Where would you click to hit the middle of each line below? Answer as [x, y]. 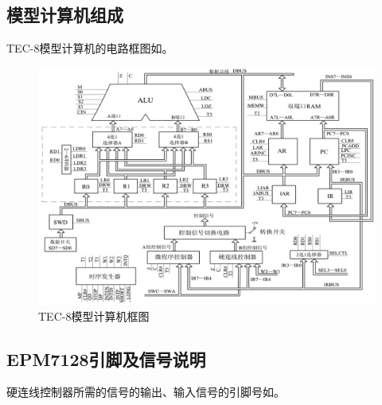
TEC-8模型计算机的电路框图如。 [90, 48]
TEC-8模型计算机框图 [94, 315]
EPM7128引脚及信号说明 [106, 358]
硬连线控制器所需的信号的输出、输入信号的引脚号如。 [146, 392]
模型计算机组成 [65, 15]
